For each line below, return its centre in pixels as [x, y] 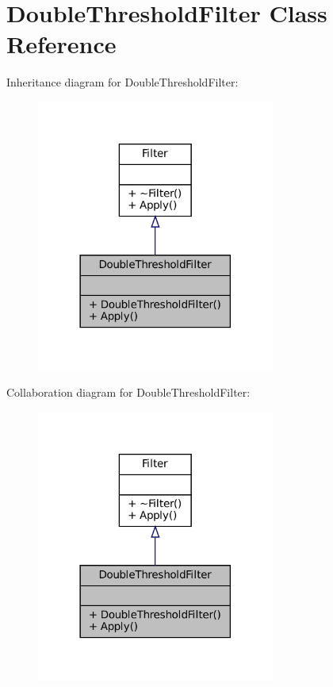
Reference [61, 44]
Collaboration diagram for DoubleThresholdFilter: [128, 392]
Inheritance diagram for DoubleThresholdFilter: [122, 82]
